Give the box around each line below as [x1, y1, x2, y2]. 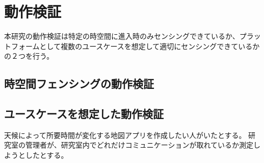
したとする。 [25, 150, 68, 160]
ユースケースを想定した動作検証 [4, 106, 164, 122]
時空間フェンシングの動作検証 [4, 76, 154, 91]
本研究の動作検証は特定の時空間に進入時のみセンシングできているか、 [4, 31, 240, 41]
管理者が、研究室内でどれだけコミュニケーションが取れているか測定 [25, 139, 254, 150]
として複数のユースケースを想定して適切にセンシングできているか [39, 40, 260, 51]
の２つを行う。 [4, 51, 54, 61]
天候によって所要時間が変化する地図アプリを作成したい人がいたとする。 [4, 129, 246, 140]
